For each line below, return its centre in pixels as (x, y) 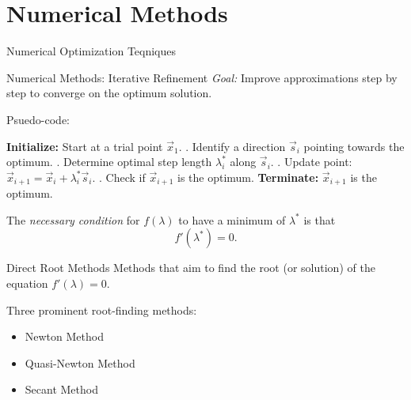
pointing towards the (354, 146)
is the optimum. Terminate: (248, 177)
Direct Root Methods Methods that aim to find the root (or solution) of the (191, 268)
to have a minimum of (232, 219)
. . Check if (119, 177)
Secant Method (61, 389)
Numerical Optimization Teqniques (91, 51)
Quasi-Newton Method (80, 362)
